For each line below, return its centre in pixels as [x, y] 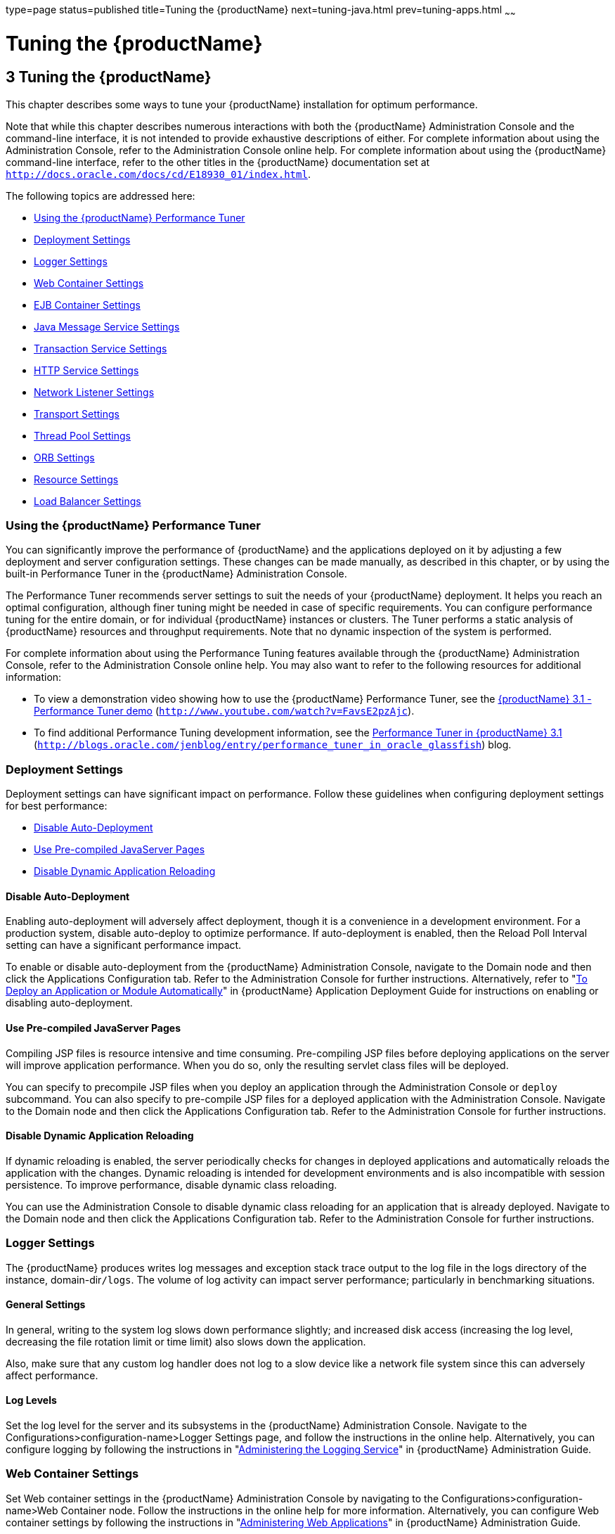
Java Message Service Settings [107, 326]
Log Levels [31, 1400]
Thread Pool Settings [82, 435]
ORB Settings [64, 457]
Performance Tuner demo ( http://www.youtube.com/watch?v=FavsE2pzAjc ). [224, 711]
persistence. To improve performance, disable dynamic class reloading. [171, 1184]
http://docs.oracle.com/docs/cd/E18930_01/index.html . [158, 174]
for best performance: [57, 806]
